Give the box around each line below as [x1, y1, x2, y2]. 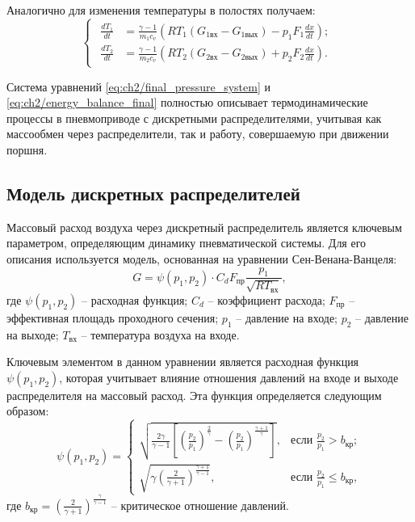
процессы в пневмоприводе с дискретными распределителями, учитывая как [6, 109, 382, 126]
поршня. [6, 141, 48, 158]
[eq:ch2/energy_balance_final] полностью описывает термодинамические [6, 94, 368, 111]
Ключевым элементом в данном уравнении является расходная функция [6, 353, 359, 370]
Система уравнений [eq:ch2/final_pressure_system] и [6, 78, 270, 95]
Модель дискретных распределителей [6, 181, 300, 206]
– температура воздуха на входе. [81, 326, 240, 343]
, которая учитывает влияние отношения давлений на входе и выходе [59, 368, 399, 385]
